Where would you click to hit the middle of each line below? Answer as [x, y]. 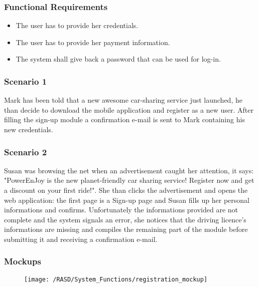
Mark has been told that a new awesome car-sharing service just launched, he [123, 100]
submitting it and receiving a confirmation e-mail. [81, 239]
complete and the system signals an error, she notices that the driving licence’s [125, 219]
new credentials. [29, 129]
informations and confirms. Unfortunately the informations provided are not [121, 210]
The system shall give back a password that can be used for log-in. [118, 59]
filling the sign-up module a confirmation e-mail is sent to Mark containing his [124, 119]
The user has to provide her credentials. [77, 25]
